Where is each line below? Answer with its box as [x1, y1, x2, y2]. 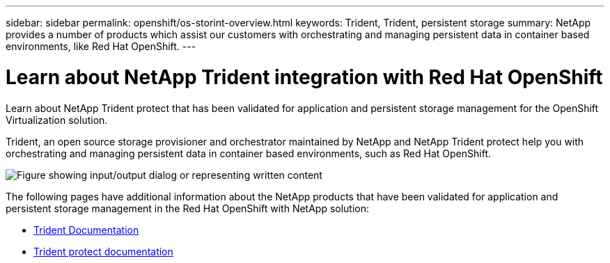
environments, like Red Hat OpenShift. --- [6, 40, 196, 52]
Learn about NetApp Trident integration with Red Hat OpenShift [6, 65, 603, 89]
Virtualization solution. [6, 113, 108, 126]
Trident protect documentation [33, 245, 173, 257]
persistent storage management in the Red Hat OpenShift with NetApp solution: [6, 202, 370, 214]
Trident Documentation [33, 223, 139, 236]
